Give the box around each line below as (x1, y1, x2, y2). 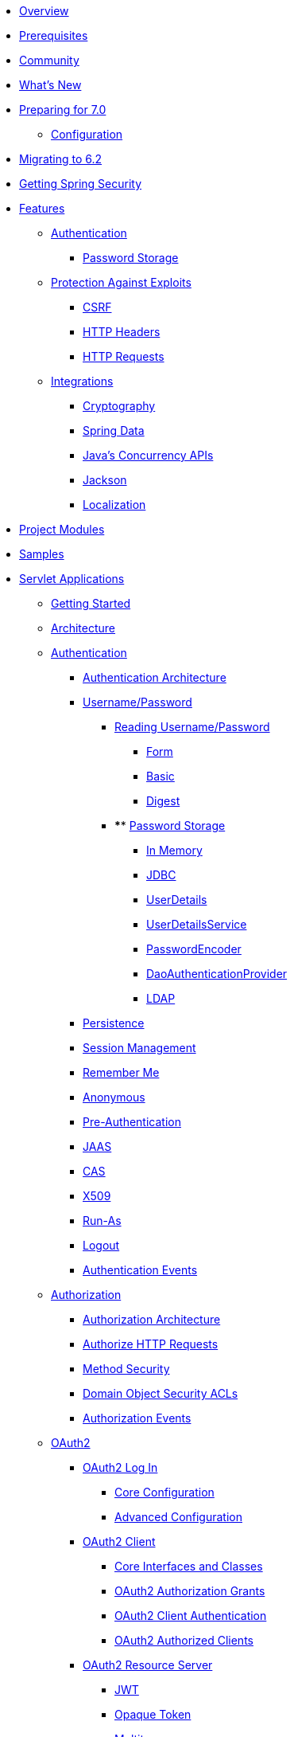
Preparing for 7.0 (19, 103, 106, 116)
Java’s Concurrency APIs (83, 448, 214, 462)
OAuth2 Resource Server (83, 1658, 213, 1672)
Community (19, 53, 79, 67)
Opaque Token (114, 1708, 191, 1721)
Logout (83, 1238, 120, 1252)
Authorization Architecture (83, 1313, 221, 1326)
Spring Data (83, 424, 145, 437)
